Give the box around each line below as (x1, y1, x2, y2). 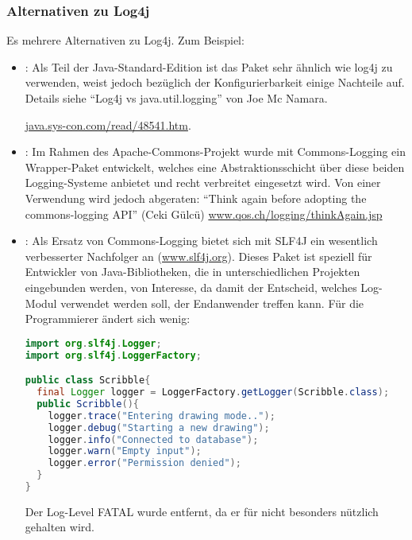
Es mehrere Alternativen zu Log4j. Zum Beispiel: (6, 32, 245, 49)
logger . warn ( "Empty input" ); (48, 445, 202, 457)
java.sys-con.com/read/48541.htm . (25, 116, 191, 133)
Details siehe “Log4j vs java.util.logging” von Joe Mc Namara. (25, 90, 328, 106)
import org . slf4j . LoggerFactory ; (25, 349, 202, 361)
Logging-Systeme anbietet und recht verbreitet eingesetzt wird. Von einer (25, 174, 381, 191)
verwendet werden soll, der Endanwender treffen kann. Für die (60, 294, 364, 311)
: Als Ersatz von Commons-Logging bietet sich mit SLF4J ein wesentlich (25, 232, 378, 249)
